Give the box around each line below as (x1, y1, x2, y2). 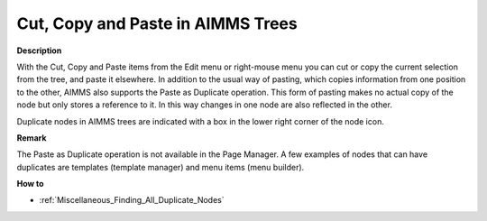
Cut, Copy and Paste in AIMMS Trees (16, 14, 298, 33)
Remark (16, 132, 47, 143)
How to (16, 179, 44, 189)
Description (16, 45, 62, 56)
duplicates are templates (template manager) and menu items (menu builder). (16, 161, 305, 172)
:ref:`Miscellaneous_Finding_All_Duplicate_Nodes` (39, 195, 225, 206)
